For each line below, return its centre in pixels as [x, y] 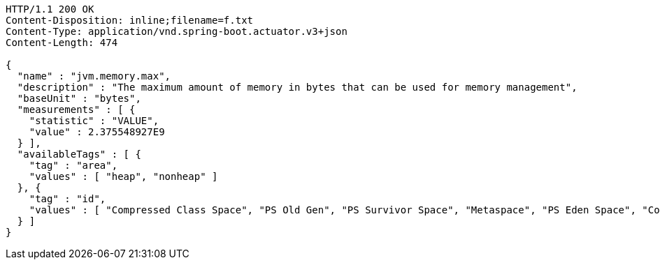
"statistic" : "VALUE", [94, 121]
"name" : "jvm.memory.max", [94, 76]
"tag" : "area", [73, 165]
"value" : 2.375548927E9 [97, 132]
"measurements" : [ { [76, 109]
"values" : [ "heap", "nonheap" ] [123, 176]
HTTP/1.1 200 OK [50, 9]
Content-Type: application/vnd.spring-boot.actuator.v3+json [177, 31]
